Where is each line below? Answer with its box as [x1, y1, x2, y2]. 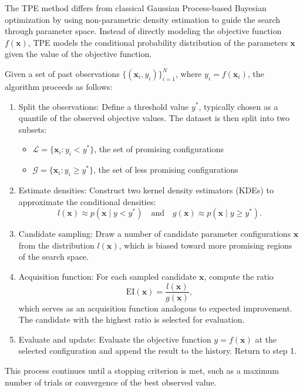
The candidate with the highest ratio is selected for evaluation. [18, 313, 245, 326]
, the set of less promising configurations [93, 163, 238, 176]
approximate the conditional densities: [18, 195, 156, 207]
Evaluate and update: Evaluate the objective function [18, 333, 211, 345]
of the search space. [18, 250, 89, 263]
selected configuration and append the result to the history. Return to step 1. [18, 344, 297, 357]
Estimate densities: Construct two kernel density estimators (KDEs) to [18, 183, 274, 196]
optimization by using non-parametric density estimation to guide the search [5, 13, 281, 25]
